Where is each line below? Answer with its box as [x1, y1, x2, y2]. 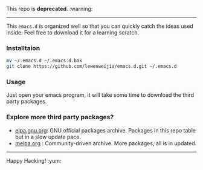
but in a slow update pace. [14, 133, 82, 140]
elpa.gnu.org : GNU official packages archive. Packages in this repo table [14, 126, 196, 134]
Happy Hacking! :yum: [6, 157, 62, 164]
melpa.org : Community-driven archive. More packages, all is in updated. [14, 139, 197, 147]
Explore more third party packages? [6, 113, 114, 122]
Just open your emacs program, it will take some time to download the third [6, 91, 195, 99]
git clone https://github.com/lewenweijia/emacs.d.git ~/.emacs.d [6, 64, 177, 70]
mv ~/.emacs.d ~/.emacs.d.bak [6, 57, 83, 64]
